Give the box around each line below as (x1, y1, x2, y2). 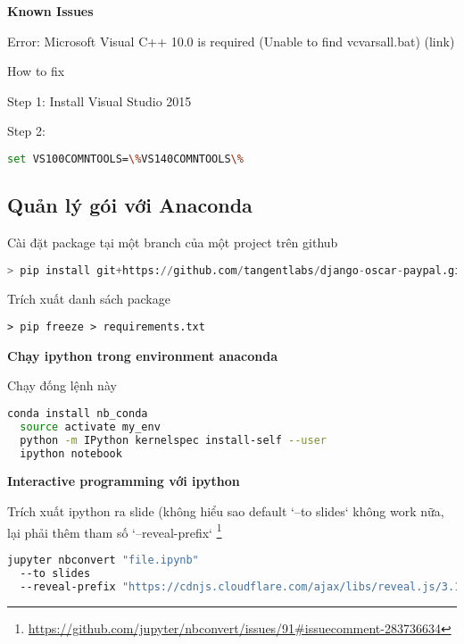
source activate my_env (20, 420, 161, 433)
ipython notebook (20, 447, 122, 460)
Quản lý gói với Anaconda (7, 191, 253, 219)
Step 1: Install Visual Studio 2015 (7, 91, 192, 110)
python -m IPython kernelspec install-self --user (20, 433, 327, 447)
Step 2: (7, 121, 46, 140)
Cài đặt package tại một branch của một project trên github (7, 233, 338, 252)
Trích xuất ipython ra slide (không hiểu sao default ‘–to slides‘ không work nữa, (7, 502, 444, 521)
